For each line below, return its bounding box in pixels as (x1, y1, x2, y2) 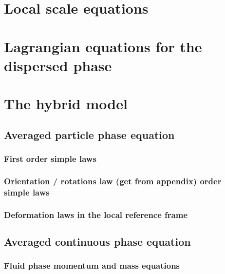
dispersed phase (4, 55, 112, 75)
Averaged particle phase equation (4, 127, 175, 142)
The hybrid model (4, 94, 128, 114)
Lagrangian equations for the (4, 36, 202, 56)
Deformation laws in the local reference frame (4, 208, 188, 220)
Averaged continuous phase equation (4, 234, 191, 249)
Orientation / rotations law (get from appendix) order (4, 175, 222, 187)
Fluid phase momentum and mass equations (4, 259, 180, 272)
